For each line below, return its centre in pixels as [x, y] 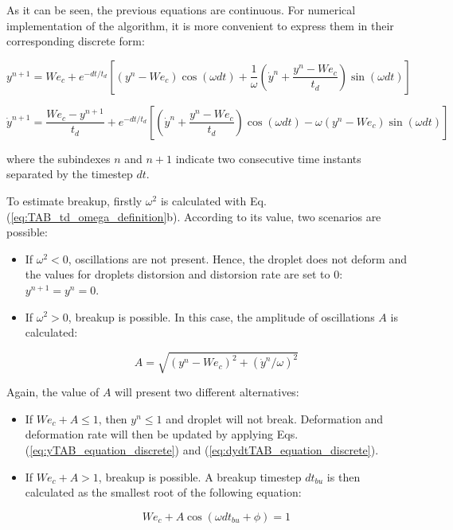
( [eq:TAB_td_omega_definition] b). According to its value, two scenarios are [194, 216]
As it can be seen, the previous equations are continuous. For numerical [181, 10]
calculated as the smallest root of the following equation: [163, 492]
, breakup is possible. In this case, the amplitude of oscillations [221, 316]
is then [344, 476]
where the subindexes [59, 158]
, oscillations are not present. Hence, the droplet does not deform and [237, 258]
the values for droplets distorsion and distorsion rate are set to [178, 274]
